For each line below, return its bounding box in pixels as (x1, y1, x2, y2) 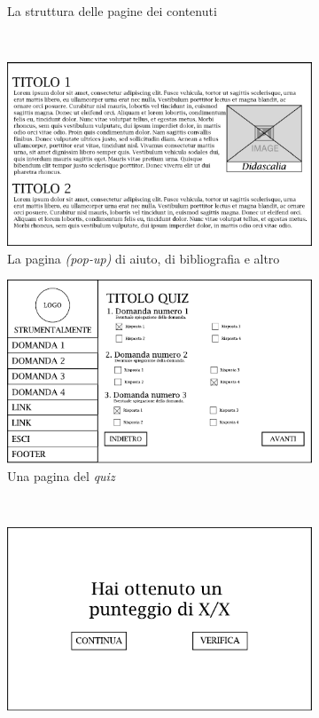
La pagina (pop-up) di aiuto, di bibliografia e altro (7, 249, 280, 267)
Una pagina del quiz (7, 466, 115, 485)
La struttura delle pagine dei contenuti (7, 2, 217, 20)
